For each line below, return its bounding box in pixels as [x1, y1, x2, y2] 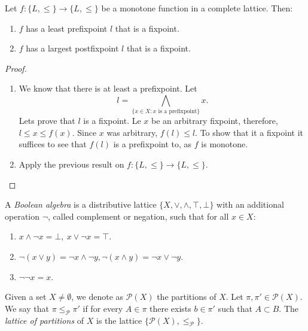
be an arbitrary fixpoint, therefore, [151, 114, 278, 127]
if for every [83, 302, 123, 314]
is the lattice [96, 314, 142, 326]
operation [5, 209, 40, 222]
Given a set [5, 290, 47, 303]
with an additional [216, 198, 284, 211]
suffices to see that [19, 138, 87, 150]
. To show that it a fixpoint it [195, 126, 304, 138]
